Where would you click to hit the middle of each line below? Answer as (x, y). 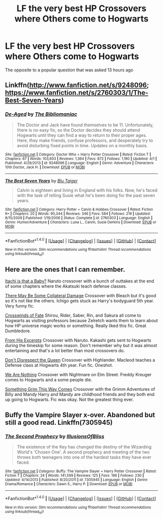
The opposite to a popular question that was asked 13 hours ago (69, 70)
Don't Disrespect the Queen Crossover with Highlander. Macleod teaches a (80, 360)
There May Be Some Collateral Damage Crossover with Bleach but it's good (81, 296)
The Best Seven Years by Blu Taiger (41, 181)
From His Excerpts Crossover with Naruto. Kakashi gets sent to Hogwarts (78, 340)
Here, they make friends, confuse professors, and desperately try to (85, 140)
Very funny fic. (20, 306)
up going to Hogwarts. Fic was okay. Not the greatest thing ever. (69, 399)
